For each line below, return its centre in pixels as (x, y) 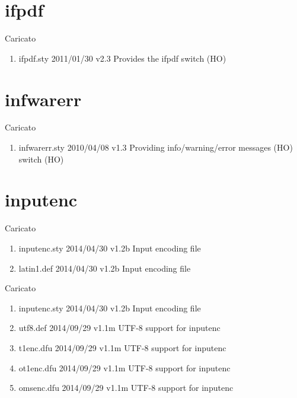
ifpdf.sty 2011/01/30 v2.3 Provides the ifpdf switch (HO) (122, 58)
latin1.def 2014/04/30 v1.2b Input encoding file (105, 268)
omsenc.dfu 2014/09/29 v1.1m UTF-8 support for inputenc (126, 388)
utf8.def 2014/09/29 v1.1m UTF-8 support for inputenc (119, 328)
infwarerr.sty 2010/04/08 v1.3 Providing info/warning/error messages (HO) (156, 147)
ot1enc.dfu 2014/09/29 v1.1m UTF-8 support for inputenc (124, 367)
